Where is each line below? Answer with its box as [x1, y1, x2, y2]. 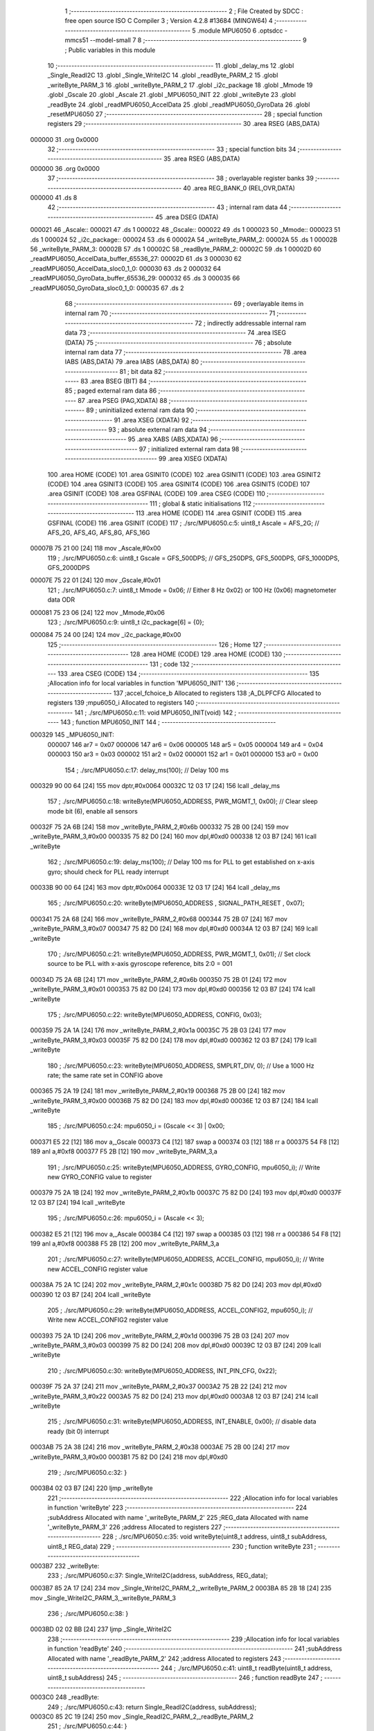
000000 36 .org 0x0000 [30, 164, 100, 172]
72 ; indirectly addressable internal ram [195, 319, 306, 327]
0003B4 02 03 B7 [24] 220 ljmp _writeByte [30, 1484, 154, 1492]
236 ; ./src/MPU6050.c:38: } [47, 1610, 129, 1618]
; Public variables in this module [64, 46, 156, 54]
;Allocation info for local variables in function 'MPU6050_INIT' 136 [47, 679, 235, 688]
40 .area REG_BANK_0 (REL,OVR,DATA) [183, 183, 296, 192]
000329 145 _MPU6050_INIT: [30, 730, 114, 739]
